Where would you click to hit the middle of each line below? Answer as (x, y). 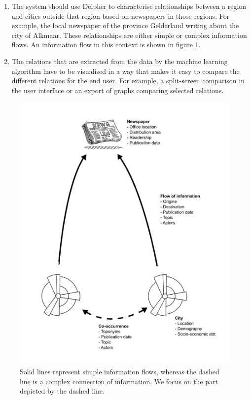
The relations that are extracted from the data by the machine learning (120, 61)
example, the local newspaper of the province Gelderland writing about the (125, 25)
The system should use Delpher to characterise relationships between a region (129, 6)
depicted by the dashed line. (62, 391)
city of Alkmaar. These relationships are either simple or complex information (129, 35)
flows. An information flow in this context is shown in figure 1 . (106, 45)
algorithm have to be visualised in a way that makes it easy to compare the (125, 71)
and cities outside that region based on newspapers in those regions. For (121, 16)
